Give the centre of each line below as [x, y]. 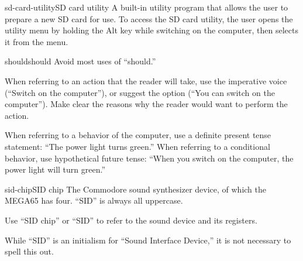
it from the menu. [37, 41]
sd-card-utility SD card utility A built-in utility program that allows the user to [147, 7]
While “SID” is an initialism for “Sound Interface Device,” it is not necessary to [148, 240]
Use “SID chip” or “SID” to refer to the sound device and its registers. [131, 220]
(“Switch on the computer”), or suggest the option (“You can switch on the [140, 92]
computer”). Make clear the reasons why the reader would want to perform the [146, 104]
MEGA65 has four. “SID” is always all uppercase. [94, 200]
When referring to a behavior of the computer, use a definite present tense [138, 135]
